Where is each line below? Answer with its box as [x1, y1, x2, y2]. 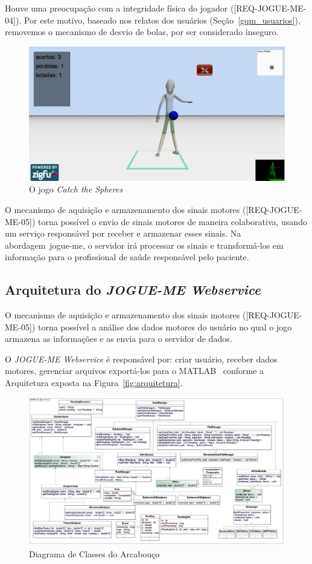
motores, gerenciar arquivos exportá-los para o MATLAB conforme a [5, 364, 264, 377]
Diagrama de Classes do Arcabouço [29, 547, 160, 560]
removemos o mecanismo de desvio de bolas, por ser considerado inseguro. [5, 25, 279, 38]
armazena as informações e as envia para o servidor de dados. [5, 332, 232, 345]
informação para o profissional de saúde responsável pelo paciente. [5, 251, 249, 263]
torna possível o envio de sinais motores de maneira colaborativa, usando [38, 215, 307, 228]
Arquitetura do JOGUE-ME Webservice [5, 280, 261, 299]
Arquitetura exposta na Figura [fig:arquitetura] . [5, 376, 183, 389]
